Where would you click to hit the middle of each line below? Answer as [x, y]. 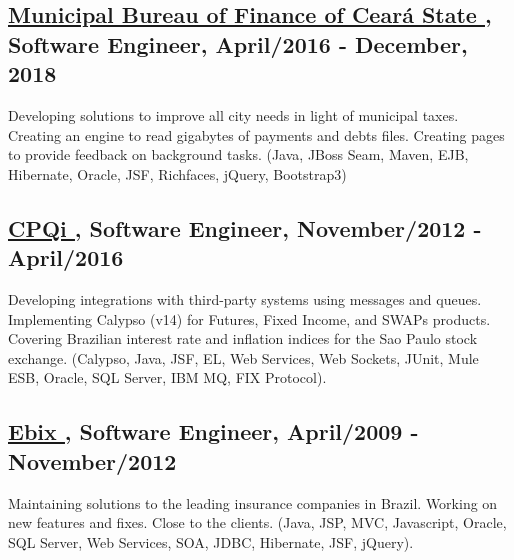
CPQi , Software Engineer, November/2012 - [245, 227]
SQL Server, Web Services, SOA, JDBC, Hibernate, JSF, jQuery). [211, 541]
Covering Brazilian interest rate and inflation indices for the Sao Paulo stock [243, 338]
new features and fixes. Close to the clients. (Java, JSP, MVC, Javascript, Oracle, [257, 522]
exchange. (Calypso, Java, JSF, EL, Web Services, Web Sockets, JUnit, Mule [243, 357]
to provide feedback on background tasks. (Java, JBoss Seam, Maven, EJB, [238, 154]
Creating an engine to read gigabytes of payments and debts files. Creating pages [256, 134]
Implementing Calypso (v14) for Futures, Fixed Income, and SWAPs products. [249, 318]
